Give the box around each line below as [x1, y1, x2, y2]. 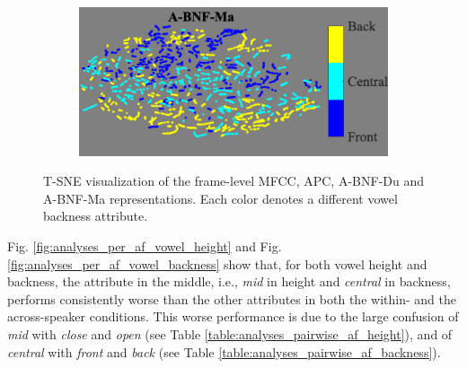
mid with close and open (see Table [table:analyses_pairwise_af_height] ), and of [7, 324, 453, 343]
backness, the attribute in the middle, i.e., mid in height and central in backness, [7, 272, 451, 291]
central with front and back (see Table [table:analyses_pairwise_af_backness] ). [7, 342, 441, 361]
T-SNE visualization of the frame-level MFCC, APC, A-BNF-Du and [43, 171, 425, 190]
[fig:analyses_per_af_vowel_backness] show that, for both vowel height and [7, 254, 427, 273]
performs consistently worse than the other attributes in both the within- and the [7, 289, 456, 308]
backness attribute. [43, 206, 148, 225]
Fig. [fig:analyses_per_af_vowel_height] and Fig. [7, 237, 282, 256]
